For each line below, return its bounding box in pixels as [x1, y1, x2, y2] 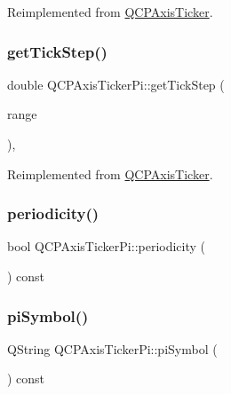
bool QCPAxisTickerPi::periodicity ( [7, 237, 206, 256]
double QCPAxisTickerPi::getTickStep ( [7, 75, 225, 93]
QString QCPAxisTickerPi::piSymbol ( [7, 339, 218, 358]
